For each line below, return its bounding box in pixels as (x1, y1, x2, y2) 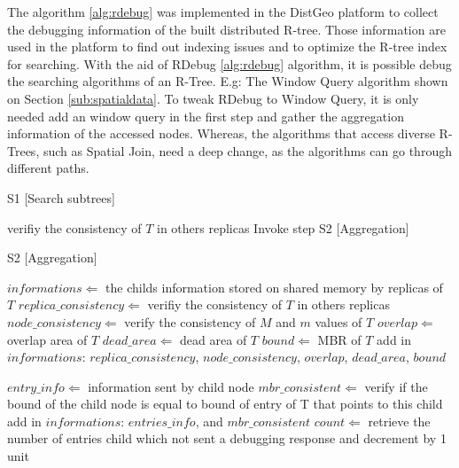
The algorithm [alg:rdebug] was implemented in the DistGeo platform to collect (7, 3, 439, 20)
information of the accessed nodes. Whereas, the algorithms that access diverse (7, 124, 435, 143)
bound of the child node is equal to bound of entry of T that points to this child (7, 394, 443, 413)
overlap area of (7, 330, 88, 348)
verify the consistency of (124, 312, 256, 331)
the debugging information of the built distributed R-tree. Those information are (7, 19, 446, 38)
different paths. (7, 159, 89, 177)
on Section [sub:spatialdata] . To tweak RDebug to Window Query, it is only (7, 89, 419, 107)
